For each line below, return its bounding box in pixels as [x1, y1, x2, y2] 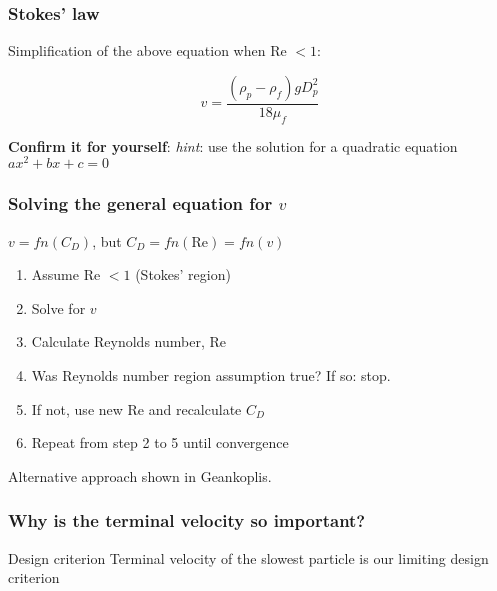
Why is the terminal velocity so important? [8, 508, 366, 533]
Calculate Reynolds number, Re [31, 331, 226, 352]
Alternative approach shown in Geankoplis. [8, 465, 272, 486]
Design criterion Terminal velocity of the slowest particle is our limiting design [8, 547, 489, 568]
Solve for [31, 297, 86, 318]
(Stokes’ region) [135, 264, 231, 285]
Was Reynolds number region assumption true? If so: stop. [31, 364, 391, 385]
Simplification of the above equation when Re [8, 40, 287, 61]
